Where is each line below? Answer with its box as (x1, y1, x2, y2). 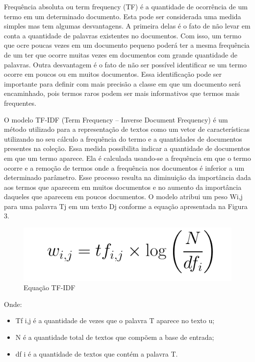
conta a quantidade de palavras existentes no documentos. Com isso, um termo (4, 30, 241, 40)
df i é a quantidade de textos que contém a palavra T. (15, 348, 178, 359)
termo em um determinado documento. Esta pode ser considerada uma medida (4, 11, 241, 21)
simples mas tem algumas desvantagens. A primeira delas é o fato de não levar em (4, 21, 251, 31)
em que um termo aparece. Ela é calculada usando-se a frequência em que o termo (4, 152, 251, 163)
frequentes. (4, 97, 36, 108)
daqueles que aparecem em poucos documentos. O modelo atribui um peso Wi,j (4, 191, 243, 202)
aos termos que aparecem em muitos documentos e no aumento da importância (4, 181, 242, 192)
